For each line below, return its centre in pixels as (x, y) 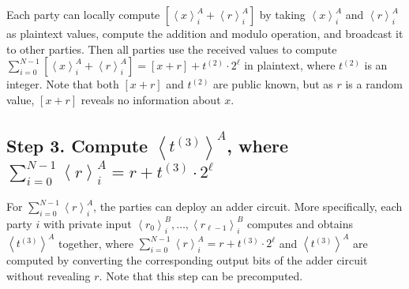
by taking (282, 14)
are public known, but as (273, 84)
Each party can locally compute (83, 14)
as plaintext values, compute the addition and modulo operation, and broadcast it (205, 33)
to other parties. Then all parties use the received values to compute (172, 49)
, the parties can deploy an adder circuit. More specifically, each (248, 206)
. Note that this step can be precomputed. (201, 275)
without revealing (49, 275)
